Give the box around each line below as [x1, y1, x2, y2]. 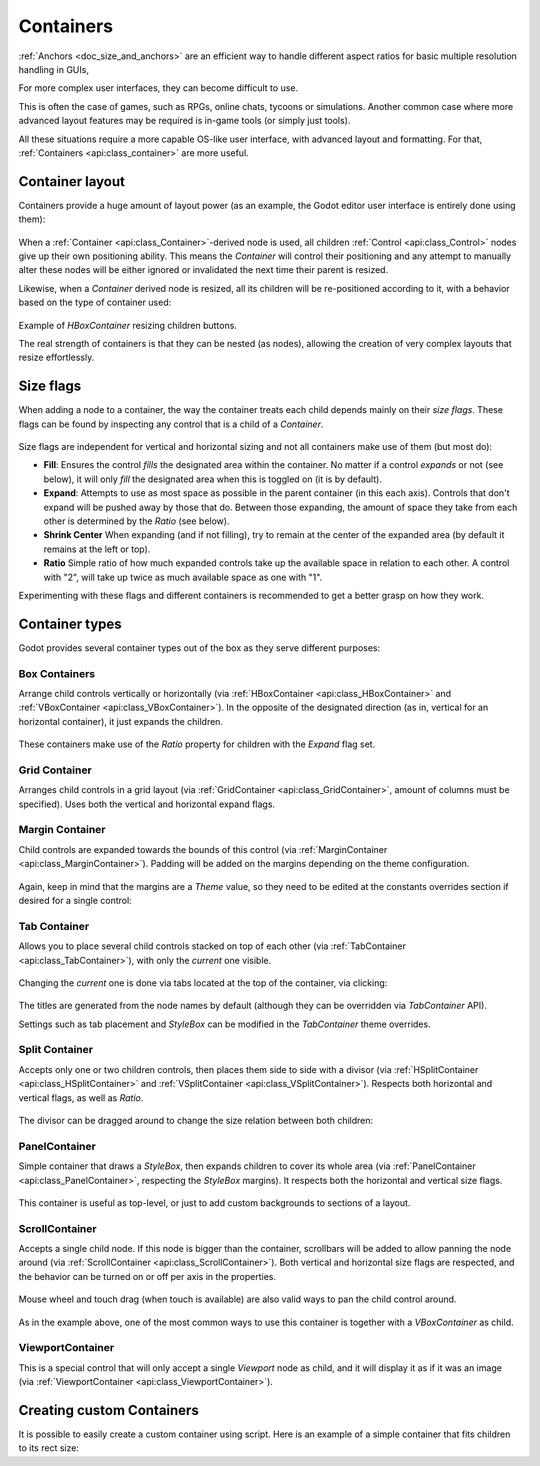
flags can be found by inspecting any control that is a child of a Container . [18, 418, 324, 430]
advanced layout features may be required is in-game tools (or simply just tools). [18, 115, 351, 127]
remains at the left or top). [43, 543, 151, 555]
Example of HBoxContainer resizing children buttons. [18, 319, 237, 331]
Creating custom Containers [18, 1401, 199, 1419]
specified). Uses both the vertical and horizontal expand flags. [18, 798, 275, 810]
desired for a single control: [18, 894, 132, 906]
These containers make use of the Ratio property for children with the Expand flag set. [18, 738, 376, 750]
